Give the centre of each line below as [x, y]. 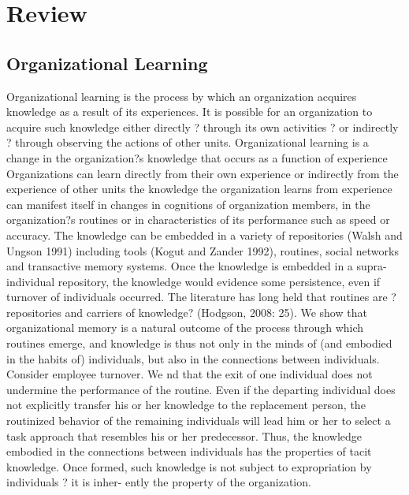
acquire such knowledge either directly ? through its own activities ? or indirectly [203, 127]
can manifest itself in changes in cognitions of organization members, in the [188, 204]
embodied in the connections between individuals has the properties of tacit [189, 451]
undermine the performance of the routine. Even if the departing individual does [201, 389]
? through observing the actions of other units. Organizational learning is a [188, 142]
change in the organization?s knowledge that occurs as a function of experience [197, 157]
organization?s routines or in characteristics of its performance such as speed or [198, 220]
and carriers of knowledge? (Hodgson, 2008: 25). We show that [216, 312]
